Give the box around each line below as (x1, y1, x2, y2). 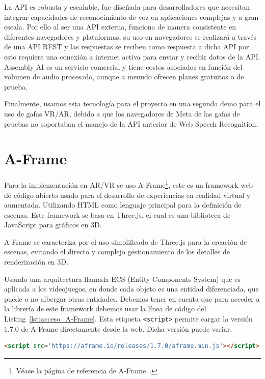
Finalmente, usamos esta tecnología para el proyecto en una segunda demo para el (4, 98, 261, 109)
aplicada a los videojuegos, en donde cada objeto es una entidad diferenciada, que (4, 283, 259, 294)
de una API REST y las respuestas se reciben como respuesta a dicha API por (4, 41, 249, 52)
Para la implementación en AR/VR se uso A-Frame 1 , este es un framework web (4, 178, 253, 190)
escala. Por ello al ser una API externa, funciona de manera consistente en (4, 21, 236, 32)
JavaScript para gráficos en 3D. (4, 219, 102, 230)
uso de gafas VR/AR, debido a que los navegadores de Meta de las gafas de (4, 108, 240, 119)
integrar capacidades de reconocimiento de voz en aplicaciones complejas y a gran (4, 11, 259, 22)
